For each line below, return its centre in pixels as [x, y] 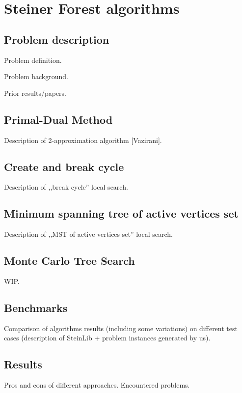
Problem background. [36, 76]
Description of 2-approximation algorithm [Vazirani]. [83, 140]
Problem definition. [33, 60]
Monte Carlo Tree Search [69, 261]
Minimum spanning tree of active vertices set [121, 213]
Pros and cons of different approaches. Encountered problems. [97, 385]
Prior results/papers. [35, 93]
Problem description [57, 39]
